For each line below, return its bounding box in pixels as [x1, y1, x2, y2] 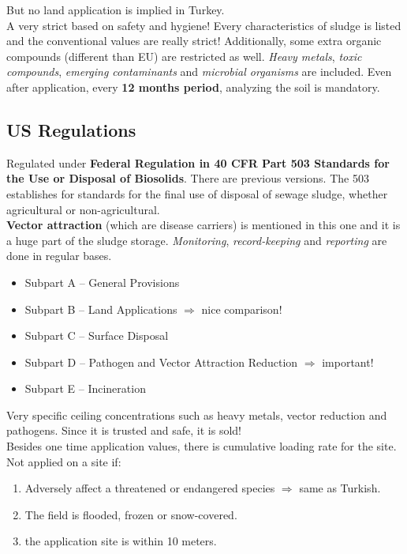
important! [322, 353, 374, 370]
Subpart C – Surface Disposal [24, 327, 169, 344]
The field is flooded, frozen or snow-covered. [24, 506, 237, 522]
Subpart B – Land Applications [24, 300, 177, 317]
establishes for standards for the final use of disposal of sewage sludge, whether [6, 185, 388, 202]
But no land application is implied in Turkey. [6, 2, 225, 17]
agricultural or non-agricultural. [6, 201, 160, 217]
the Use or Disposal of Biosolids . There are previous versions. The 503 [6, 170, 369, 187]
